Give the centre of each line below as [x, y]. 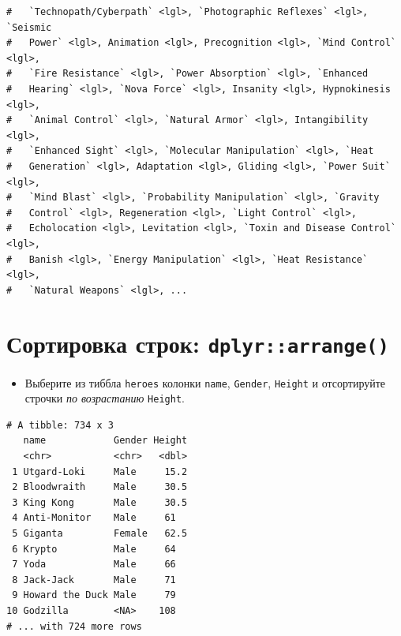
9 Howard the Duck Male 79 [94, 595]
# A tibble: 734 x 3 [60, 425]
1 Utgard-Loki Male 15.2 [100, 471]
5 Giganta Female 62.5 [100, 533]
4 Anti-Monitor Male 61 [94, 518]
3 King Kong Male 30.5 [100, 502]
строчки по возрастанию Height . [105, 398]
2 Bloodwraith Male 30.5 [100, 487]
